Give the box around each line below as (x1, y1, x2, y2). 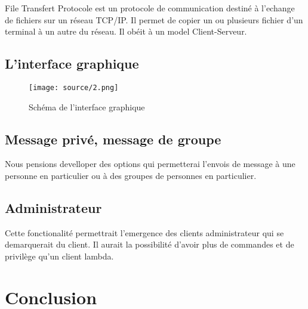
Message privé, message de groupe (5, 129, 221, 148)
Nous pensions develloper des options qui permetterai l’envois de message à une (5, 157, 295, 170)
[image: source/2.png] (29, 83, 119, 92)
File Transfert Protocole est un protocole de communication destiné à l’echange (5, 2, 295, 14)
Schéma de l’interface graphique (29, 100, 145, 113)
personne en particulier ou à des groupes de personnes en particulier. (5, 169, 257, 182)
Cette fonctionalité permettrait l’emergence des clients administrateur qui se (5, 226, 284, 239)
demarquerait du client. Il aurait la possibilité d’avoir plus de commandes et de (5, 238, 294, 251)
